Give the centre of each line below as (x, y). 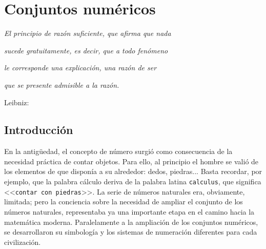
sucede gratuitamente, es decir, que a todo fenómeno (86, 50)
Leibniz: (17, 102)
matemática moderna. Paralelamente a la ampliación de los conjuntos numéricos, (131, 222)
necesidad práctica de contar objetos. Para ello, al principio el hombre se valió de (131, 161)
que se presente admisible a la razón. (62, 84)
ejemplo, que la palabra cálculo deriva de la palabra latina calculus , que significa (133, 181)
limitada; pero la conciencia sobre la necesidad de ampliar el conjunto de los (124, 202)
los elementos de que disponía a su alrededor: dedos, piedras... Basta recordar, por (133, 171)
